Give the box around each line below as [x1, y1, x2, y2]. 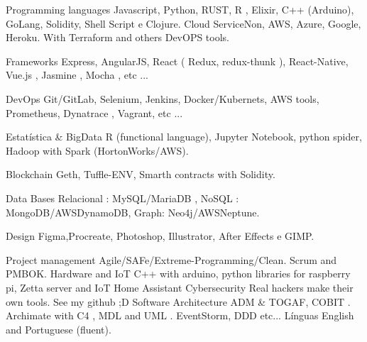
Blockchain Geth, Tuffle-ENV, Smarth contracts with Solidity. [6, 167, 275, 182]
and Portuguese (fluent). [6, 321, 111, 336]
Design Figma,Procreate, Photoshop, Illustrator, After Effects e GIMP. [6, 228, 314, 243]
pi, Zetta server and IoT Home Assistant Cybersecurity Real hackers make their [6, 280, 354, 294]
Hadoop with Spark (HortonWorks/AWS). [6, 143, 189, 158]
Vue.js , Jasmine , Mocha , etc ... [6, 67, 148, 82]
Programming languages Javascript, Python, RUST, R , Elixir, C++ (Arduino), [6, 2, 354, 16]
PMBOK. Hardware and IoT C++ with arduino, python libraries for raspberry [6, 266, 351, 281]
